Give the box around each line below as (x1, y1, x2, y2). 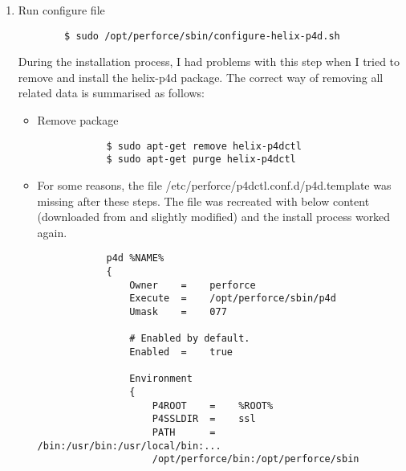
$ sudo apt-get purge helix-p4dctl (106, 154, 296, 166)
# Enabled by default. (129, 333, 250, 345)
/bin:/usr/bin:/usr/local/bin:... (37, 440, 221, 452)
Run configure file (18, 2, 105, 18)
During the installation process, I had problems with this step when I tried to (18, 53, 400, 70)
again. (37, 223, 67, 240)
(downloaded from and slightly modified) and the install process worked (37, 208, 391, 225)
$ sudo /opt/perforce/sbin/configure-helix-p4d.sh (64, 30, 340, 42)
